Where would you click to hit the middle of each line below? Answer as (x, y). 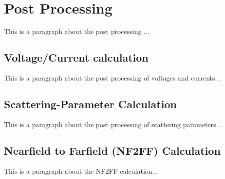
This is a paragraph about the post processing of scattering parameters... (113, 124)
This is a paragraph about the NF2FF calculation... (81, 171)
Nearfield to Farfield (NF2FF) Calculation (112, 150)
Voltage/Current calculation (76, 57)
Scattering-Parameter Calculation (90, 104)
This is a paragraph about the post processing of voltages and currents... (112, 77)
